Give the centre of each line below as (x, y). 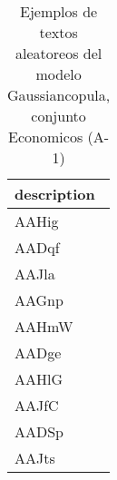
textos (58, 32)
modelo (58, 74)
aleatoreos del (58, 53)
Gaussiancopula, (59, 95)
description (55, 194)
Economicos (46, 137)
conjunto (58, 116)
